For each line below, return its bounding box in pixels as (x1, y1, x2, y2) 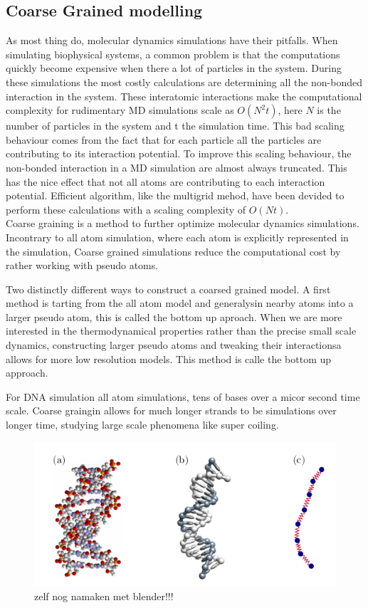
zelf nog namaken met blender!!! (34, 588, 174, 603)
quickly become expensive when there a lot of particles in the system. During (6, 61, 342, 75)
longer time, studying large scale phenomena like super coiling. (6, 417, 279, 432)
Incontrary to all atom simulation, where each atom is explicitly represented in (6, 229, 349, 244)
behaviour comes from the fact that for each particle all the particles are (6, 132, 322, 147)
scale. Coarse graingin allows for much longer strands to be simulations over (6, 403, 337, 418)
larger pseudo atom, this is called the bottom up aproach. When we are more (6, 309, 342, 324)
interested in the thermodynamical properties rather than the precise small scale (6, 323, 357, 338)
